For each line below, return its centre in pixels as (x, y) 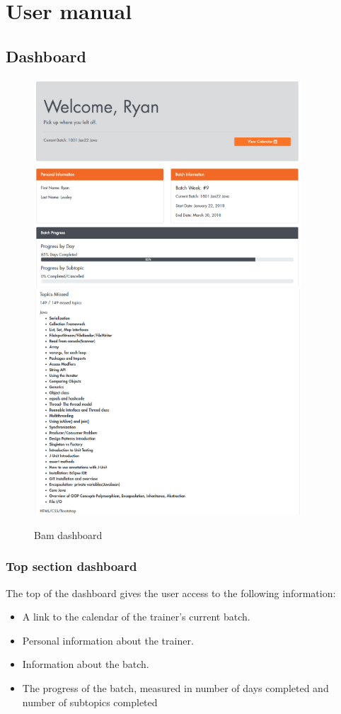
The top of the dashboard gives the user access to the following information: (171, 593)
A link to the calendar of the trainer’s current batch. (136, 617)
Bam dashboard (68, 534)
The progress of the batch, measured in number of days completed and (175, 688)
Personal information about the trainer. (108, 640)
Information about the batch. (86, 664)
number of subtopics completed (90, 702)
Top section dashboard (71, 566)
